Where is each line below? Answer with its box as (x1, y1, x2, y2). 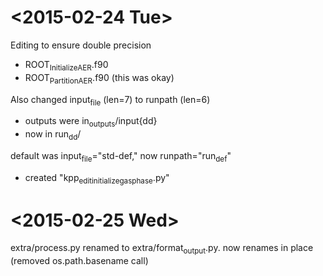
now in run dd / (24, 128, 82, 142)
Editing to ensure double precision (10, 39, 152, 51)
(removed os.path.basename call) (10, 255, 149, 267)
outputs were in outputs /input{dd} (24, 115, 158, 130)
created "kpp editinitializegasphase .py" (24, 171, 170, 186)
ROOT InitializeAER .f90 (24, 58, 109, 73)
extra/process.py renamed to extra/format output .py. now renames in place (10, 242, 314, 256)
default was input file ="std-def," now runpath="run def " (10, 149, 232, 164)
